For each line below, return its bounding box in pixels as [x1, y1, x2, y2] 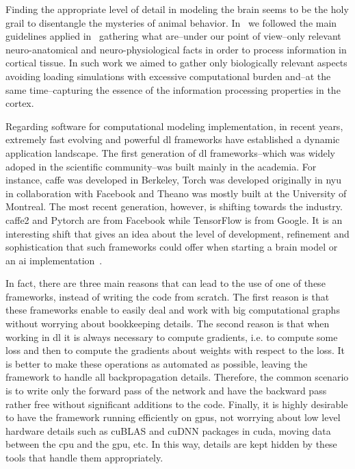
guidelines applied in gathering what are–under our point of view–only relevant [5, 29, 341, 43]
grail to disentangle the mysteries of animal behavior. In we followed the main [5, 15, 337, 29]
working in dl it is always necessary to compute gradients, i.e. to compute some [5, 329, 338, 344]
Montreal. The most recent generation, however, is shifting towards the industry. [5, 199, 343, 214]
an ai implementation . [5, 253, 103, 267]
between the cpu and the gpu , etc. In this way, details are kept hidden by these [5, 437, 337, 451]
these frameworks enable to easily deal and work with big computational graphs [5, 303, 340, 317]
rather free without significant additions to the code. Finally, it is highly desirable [5, 396, 348, 411]
